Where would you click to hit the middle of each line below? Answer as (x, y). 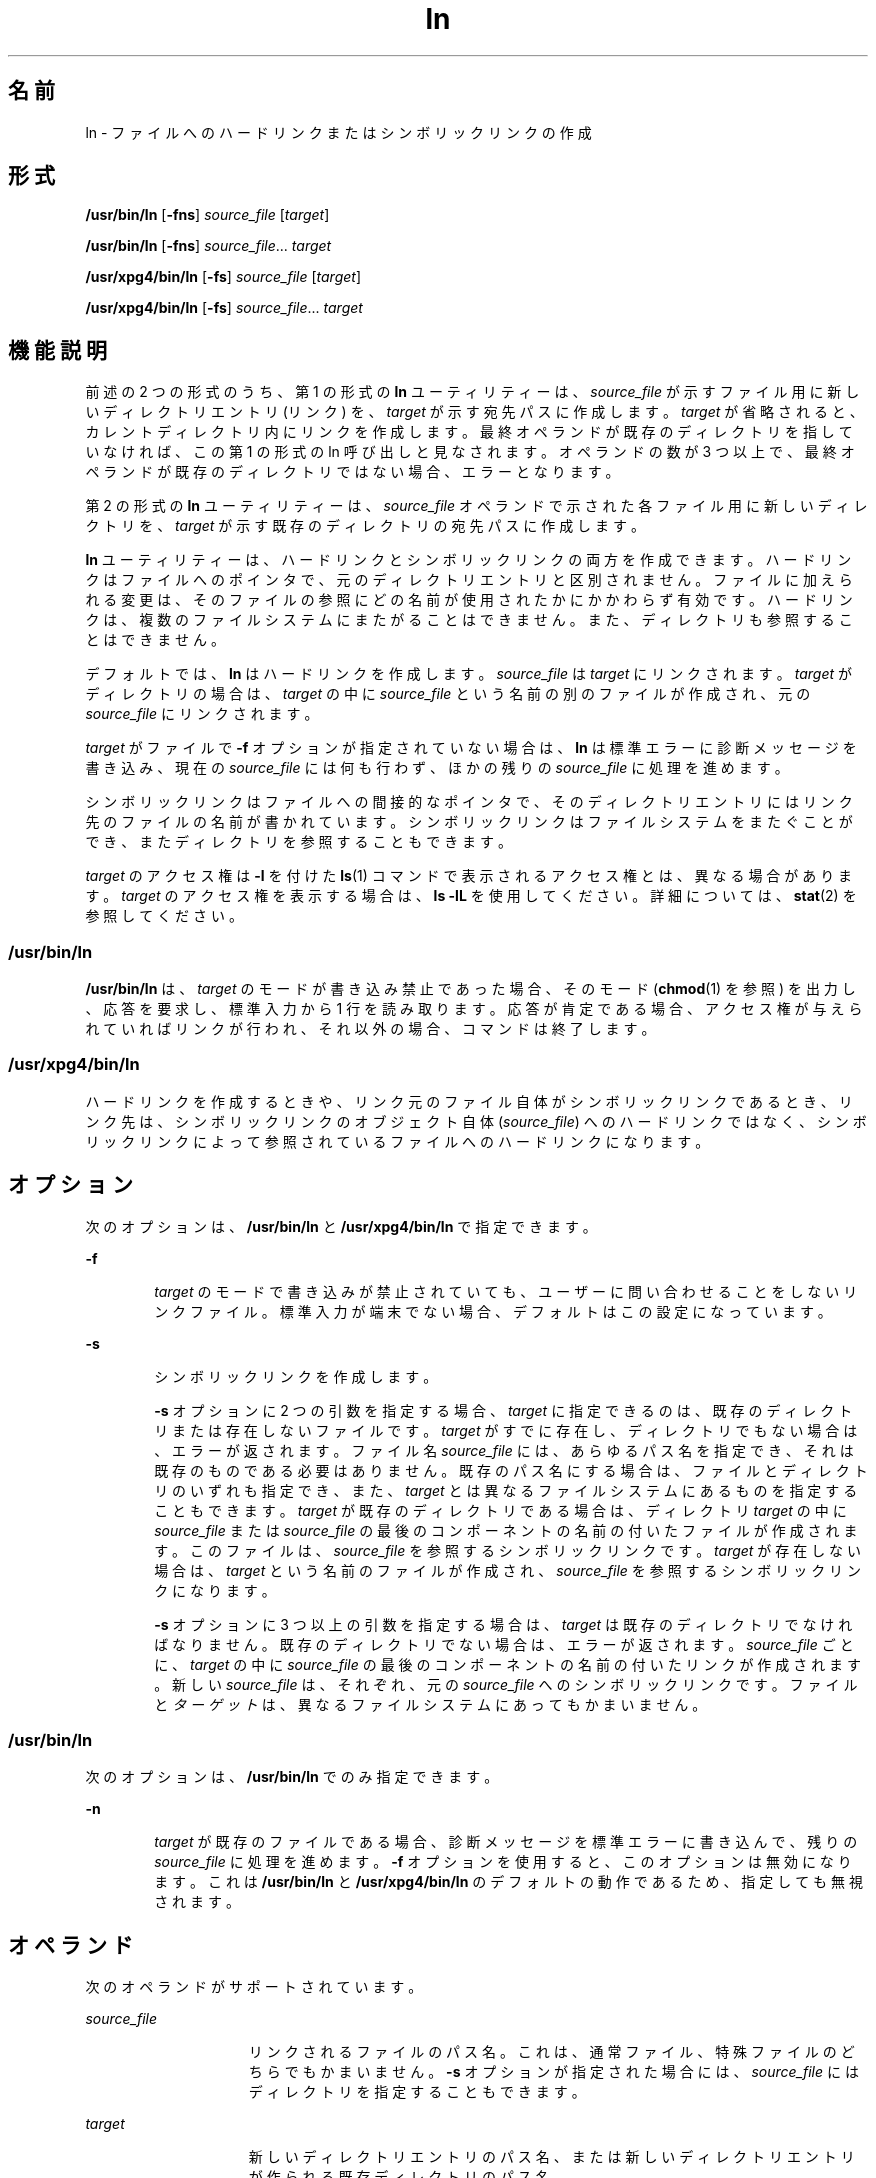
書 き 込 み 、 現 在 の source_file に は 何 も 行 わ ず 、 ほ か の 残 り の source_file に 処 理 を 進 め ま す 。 (437, 768)
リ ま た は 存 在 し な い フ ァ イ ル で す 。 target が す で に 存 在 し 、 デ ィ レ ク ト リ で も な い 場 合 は (506, 1430)
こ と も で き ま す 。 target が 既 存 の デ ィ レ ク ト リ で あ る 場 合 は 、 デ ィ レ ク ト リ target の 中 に (500, 1510)
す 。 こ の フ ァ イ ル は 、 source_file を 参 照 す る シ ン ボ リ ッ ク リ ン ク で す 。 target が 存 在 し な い (508, 1550)
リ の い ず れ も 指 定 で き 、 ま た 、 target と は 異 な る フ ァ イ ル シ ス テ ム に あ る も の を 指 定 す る (506, 1490)
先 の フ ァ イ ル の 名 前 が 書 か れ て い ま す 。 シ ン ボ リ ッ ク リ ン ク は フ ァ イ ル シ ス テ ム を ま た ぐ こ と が (469, 822)
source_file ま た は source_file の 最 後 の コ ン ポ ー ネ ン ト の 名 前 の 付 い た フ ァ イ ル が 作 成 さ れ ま (506, 1530)
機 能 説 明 (57, 350)
